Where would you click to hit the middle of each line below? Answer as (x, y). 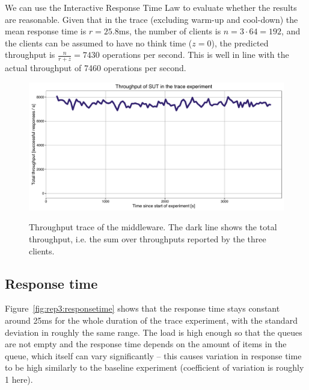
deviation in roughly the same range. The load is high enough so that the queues (154, 332)
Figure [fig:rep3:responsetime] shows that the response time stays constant (142, 308)
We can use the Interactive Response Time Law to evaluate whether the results (151, 7)
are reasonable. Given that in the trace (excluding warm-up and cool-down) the (151, 19)
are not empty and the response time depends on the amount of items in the (146, 344)
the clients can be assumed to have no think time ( (99, 42)
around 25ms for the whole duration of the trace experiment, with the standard (151, 320)
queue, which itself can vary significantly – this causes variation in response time (153, 355)
